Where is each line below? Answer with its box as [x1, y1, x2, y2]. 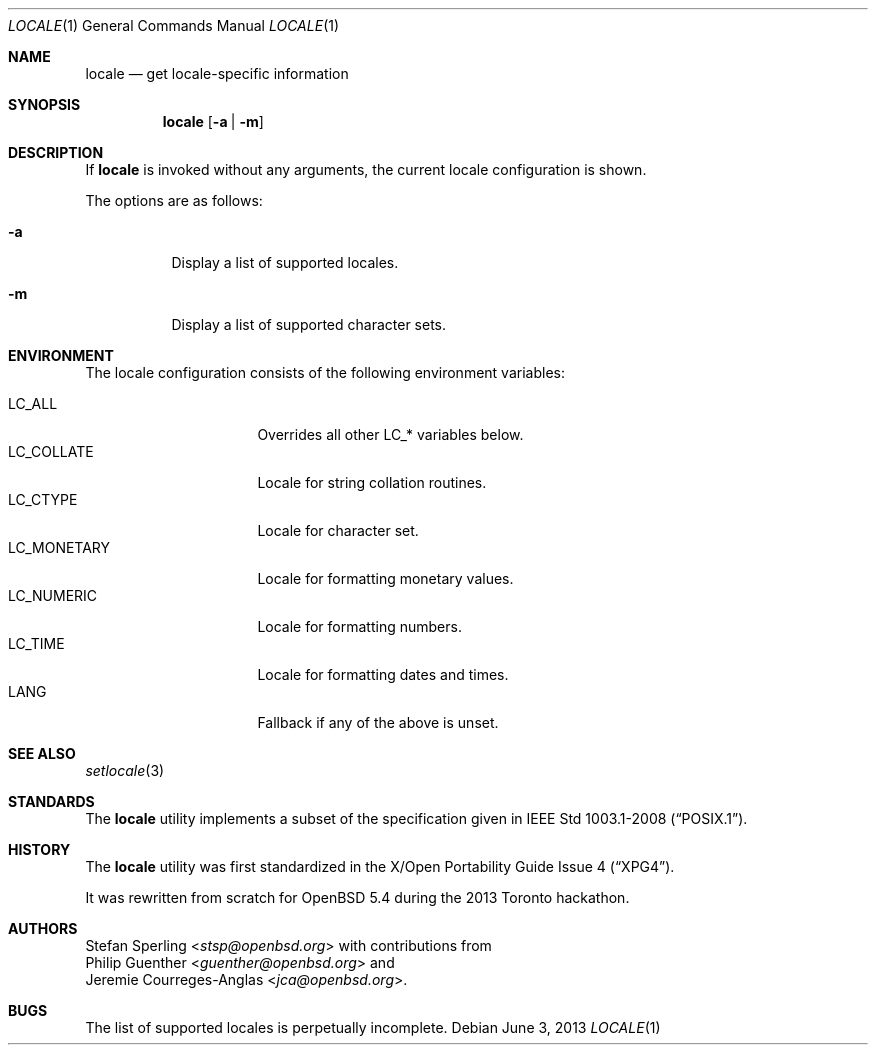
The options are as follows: [85, 192, 263, 209]
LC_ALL [8, 395, 58, 412]
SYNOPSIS [8, 96, 81, 113]
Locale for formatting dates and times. [257, 666, 509, 683]
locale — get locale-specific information [85, 65, 349, 82]
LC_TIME [8, 635, 65, 652]
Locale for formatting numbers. [257, 618, 462, 635]
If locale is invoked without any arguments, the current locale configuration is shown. [85, 161, 647, 178]
